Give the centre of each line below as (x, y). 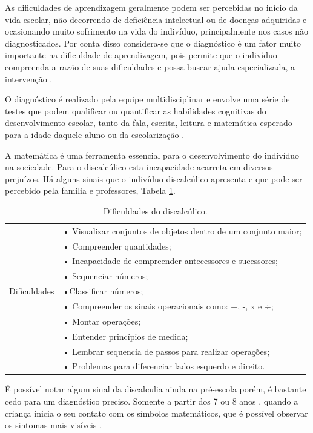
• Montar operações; (102, 321)
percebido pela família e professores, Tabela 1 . (90, 190)
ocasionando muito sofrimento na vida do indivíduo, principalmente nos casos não (157, 31)
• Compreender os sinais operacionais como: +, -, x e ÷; (168, 306)
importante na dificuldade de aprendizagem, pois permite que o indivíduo (141, 55)
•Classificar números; (103, 291)
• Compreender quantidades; (117, 246)
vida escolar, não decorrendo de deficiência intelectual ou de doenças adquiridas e (156, 19)
